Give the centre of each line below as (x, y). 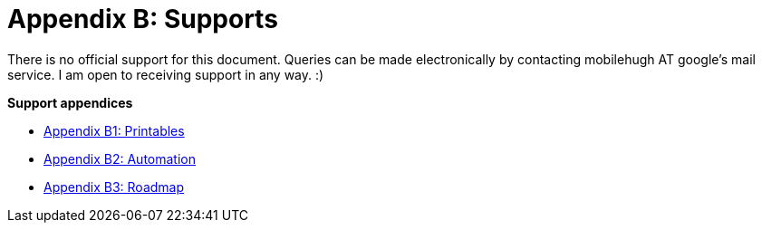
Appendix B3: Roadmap (114, 187)
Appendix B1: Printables (114, 130)
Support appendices (70, 102)
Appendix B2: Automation (120, 158)
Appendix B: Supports (143, 19)
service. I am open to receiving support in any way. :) (166, 74)
